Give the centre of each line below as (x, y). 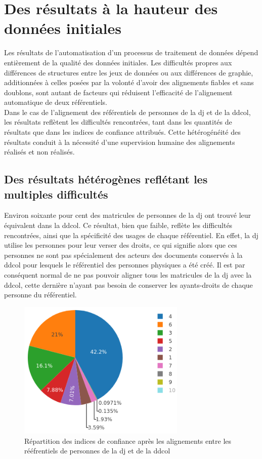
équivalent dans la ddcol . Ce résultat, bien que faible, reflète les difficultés (118, 225)
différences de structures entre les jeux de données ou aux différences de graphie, (129, 72)
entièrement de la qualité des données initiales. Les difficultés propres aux (118, 62)
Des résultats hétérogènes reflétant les (106, 179)
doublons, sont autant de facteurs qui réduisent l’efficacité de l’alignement (118, 92)
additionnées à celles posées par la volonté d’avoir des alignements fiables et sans (129, 82)
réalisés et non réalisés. (39, 152)
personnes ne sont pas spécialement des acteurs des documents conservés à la (123, 255)
